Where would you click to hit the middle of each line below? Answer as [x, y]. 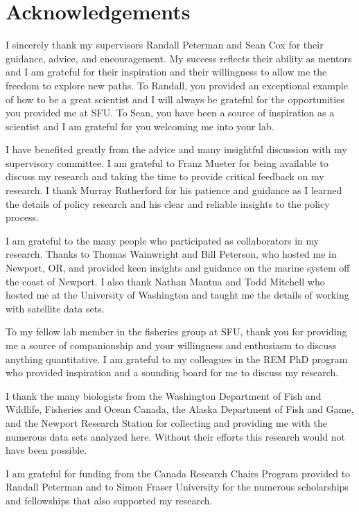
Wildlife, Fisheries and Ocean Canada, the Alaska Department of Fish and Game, [180, 409]
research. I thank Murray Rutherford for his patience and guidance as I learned [174, 190]
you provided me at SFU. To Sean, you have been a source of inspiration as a [170, 113]
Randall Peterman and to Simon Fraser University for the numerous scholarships [177, 487]
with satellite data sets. [55, 308]
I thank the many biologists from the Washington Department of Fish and [164, 395]
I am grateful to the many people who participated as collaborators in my [163, 240]
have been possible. [46, 450]
